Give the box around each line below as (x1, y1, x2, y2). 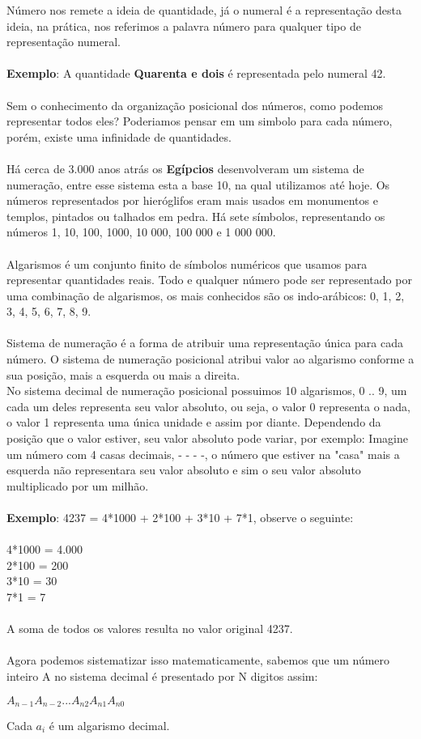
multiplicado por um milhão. (6, 477, 149, 494)
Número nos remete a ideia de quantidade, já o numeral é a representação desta (6, 2, 402, 18)
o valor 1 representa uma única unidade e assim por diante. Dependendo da (6, 414, 381, 431)
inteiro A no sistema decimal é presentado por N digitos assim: (6, 667, 318, 684)
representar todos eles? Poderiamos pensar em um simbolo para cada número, (6, 113, 393, 130)
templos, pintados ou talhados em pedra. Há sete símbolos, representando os (6, 207, 385, 224)
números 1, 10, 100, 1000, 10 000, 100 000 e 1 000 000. (6, 223, 276, 240)
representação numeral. (6, 33, 121, 50)
